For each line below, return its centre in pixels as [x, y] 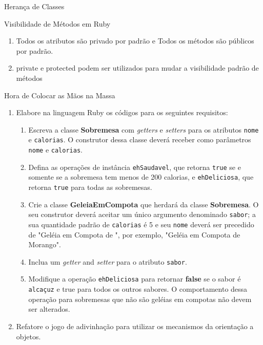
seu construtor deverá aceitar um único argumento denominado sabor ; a [142, 214]
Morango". [45, 244]
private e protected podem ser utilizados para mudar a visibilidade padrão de [137, 68]
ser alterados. [49, 309]
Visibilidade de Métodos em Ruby [57, 23]
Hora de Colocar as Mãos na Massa [60, 95]
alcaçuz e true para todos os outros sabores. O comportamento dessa [138, 289]
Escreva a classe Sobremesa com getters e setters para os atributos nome [144, 129]
